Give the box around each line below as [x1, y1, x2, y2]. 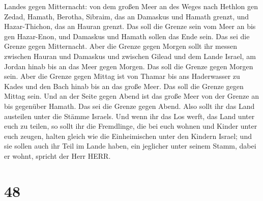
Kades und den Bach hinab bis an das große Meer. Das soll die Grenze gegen [4, 80, 244, 91]
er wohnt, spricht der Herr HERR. [4, 150, 111, 161]
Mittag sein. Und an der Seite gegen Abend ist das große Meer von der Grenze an [4, 91, 259, 101]
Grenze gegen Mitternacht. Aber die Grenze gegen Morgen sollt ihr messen [4, 41, 237, 51]
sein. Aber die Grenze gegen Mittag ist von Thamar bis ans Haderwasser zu [4, 71, 240, 81]
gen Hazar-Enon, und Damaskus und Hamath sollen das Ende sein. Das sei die [4, 31, 250, 41]
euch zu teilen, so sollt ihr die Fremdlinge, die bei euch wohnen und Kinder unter [4, 121, 257, 131]
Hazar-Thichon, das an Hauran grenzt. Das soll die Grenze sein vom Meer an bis [4, 21, 256, 32]
